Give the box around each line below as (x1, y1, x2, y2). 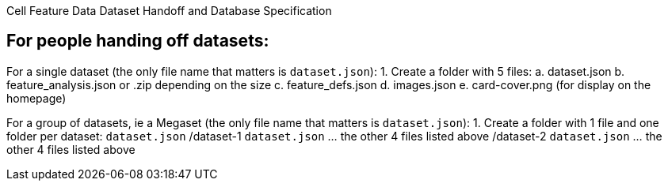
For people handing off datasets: (6, 31, 269, 51)
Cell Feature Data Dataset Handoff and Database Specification (6, 4, 332, 17)
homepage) (6, 91, 67, 105)
